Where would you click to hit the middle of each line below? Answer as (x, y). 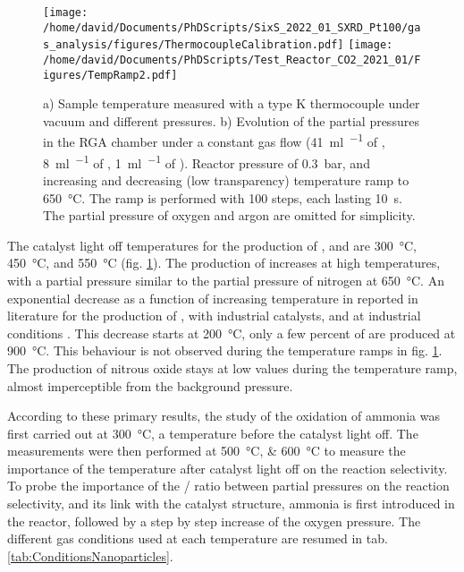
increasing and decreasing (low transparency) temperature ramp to (226, 179)
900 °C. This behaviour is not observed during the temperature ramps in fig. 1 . (225, 350)
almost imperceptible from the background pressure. (150, 385)
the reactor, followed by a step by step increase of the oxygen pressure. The (214, 521)
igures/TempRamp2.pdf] (110, 75)
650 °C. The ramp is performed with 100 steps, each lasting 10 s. (223, 197)
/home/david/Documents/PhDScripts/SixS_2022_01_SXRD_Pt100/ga (232, 27)
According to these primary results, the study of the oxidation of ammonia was (224, 416)
